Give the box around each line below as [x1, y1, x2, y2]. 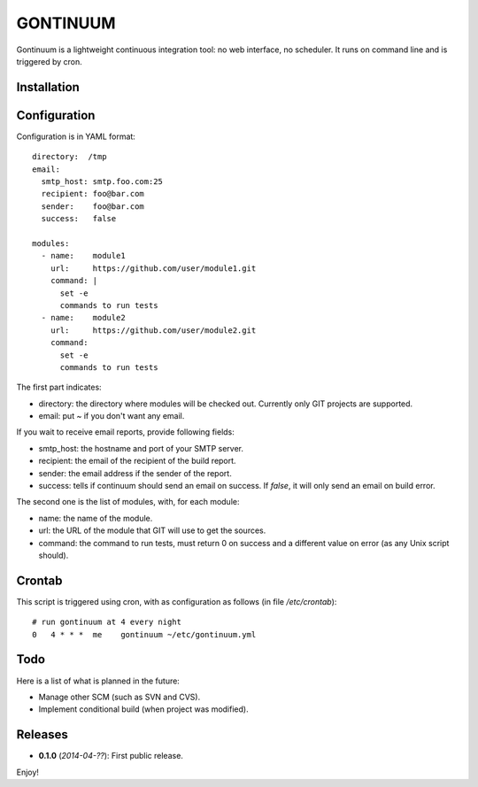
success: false [41, 213, 117, 224]
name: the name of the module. [38, 513, 153, 523]
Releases [16, 727, 68, 743]
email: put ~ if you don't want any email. [38, 411, 185, 421]
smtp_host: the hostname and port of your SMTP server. [38, 443, 243, 453]
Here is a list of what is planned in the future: [16, 675, 181, 686]
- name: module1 [41, 251, 126, 261]
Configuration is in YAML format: [16, 131, 136, 142]
